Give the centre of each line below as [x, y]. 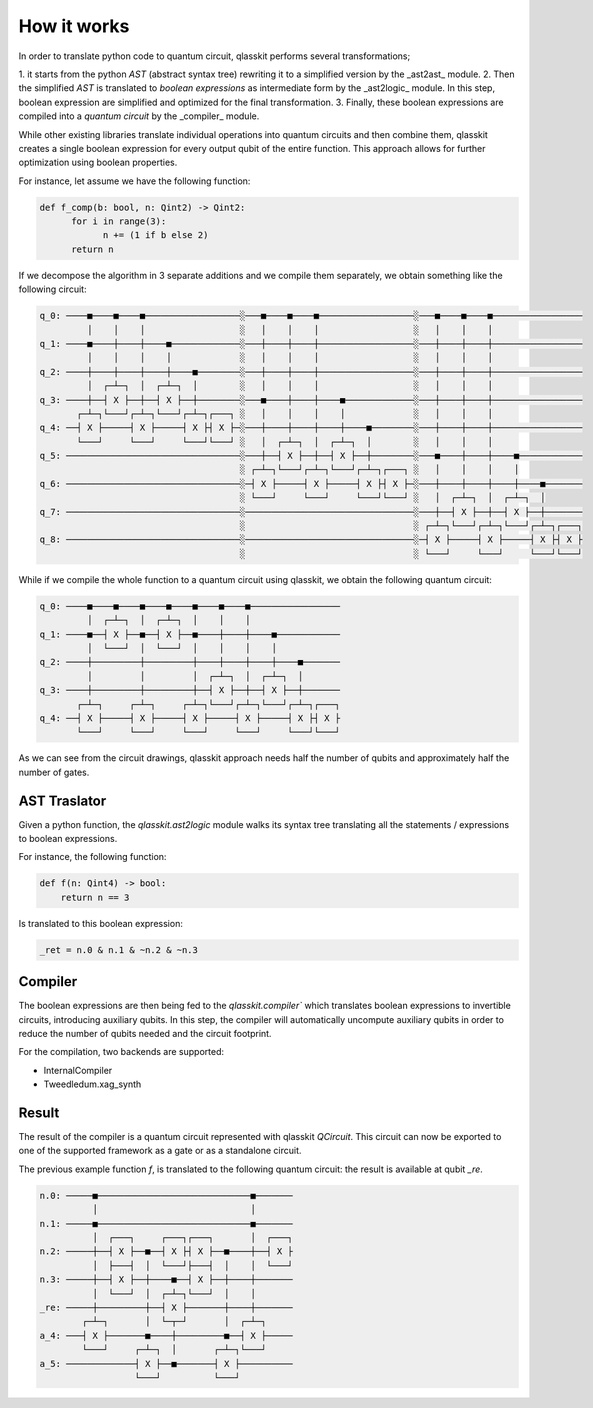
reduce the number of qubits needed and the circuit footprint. [145, 1033]
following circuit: [52, 289]
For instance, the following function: [92, 857]
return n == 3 [95, 897]
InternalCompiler [78, 1070]
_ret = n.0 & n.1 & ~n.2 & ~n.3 [119, 949]
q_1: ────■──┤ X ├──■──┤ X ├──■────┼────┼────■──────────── [190, 634]
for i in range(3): [119, 221]
